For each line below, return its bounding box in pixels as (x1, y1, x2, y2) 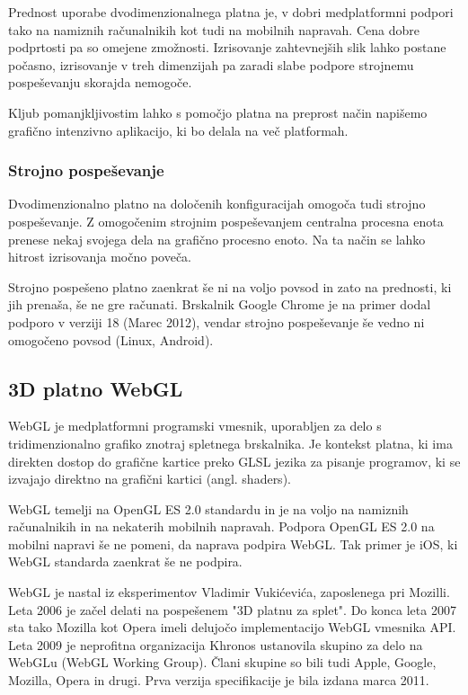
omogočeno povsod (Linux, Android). (8, 330, 214, 349)
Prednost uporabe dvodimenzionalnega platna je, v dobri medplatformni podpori (8, 3, 454, 21)
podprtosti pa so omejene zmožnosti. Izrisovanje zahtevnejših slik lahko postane (8, 38, 446, 57)
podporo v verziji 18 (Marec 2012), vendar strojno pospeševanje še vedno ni (8, 312, 425, 331)
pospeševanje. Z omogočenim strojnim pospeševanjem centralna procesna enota (8, 211, 444, 230)
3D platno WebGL (8, 374, 183, 402)
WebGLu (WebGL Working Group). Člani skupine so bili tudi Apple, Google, (8, 653, 437, 672)
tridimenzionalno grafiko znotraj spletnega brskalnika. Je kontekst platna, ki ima (8, 433, 453, 452)
